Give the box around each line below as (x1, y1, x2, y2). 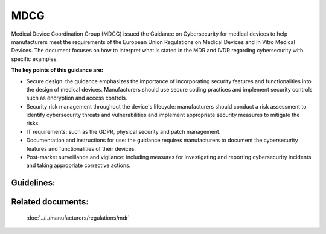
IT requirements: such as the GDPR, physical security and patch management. (26, 128, 221, 135)
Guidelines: (11, 178, 56, 188)
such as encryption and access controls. (26, 94, 127, 102)
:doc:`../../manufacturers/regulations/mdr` (26, 214, 130, 221)
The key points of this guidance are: (11, 66, 104, 74)
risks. (26, 119, 40, 127)
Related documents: (11, 197, 89, 207)
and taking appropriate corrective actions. (26, 162, 131, 169)
